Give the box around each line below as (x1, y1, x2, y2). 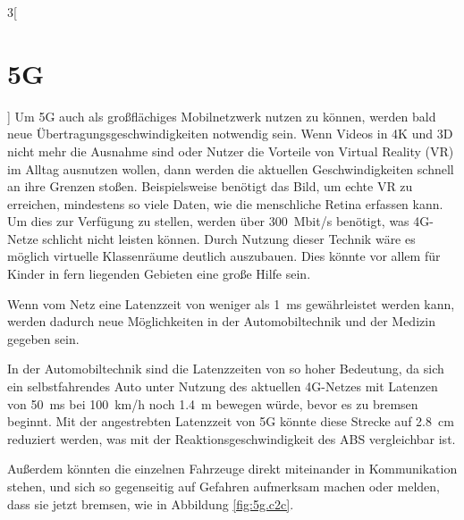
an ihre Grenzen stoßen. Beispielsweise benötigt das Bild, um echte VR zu (7, 177, 413, 196)
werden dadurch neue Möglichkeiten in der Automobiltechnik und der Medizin (7, 312, 435, 331)
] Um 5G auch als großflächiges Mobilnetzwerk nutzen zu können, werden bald (7, 106, 436, 125)
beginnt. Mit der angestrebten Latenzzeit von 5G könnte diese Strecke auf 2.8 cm (7, 412, 454, 431)
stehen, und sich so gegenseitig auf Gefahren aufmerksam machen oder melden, (7, 477, 440, 495)
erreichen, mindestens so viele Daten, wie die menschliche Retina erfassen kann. (7, 194, 443, 213)
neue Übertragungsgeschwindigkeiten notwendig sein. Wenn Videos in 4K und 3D (7, 124, 453, 143)
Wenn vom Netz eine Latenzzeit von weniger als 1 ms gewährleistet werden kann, (7, 294, 455, 313)
